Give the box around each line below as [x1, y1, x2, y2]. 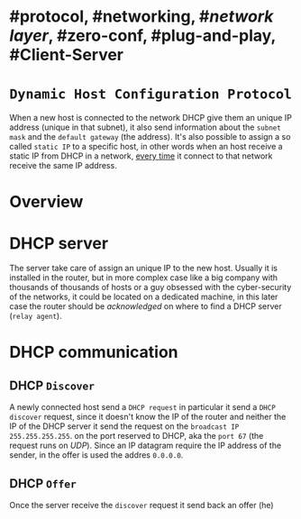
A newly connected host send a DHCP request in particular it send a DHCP [9, 402, 277, 413]
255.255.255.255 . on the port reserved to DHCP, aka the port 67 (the [9, 431, 264, 442]
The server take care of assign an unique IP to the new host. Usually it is [9, 263, 278, 274]
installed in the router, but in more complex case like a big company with [9, 272, 278, 283]
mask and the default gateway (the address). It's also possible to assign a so [9, 132, 291, 142]
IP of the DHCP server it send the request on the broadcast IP [9, 421, 240, 432]
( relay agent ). [9, 311, 62, 322]
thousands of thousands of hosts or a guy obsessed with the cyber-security [9, 282, 292, 293]
